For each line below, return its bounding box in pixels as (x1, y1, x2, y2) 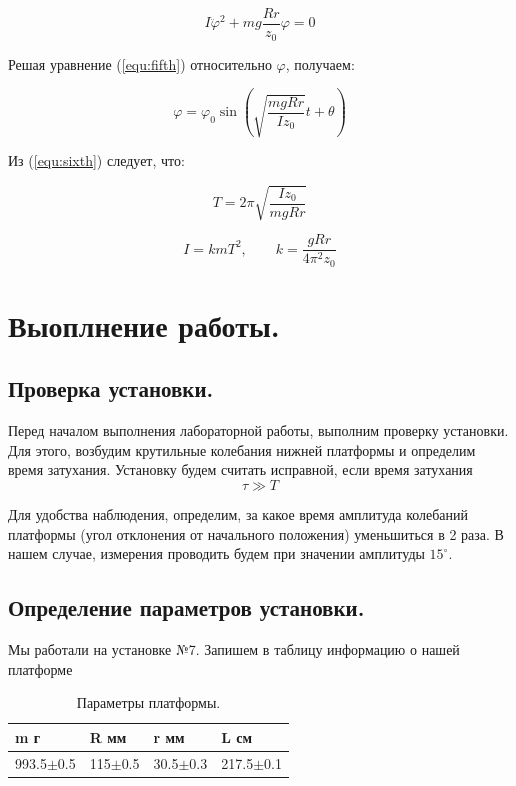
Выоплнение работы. (8, 304, 280, 345)
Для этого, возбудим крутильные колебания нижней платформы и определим (8, 439, 476, 460)
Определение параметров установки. (8, 592, 365, 623)
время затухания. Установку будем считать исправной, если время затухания (8, 459, 473, 480)
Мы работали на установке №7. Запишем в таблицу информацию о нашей (8, 639, 460, 660)
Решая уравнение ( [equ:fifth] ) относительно (8, 53, 272, 74)
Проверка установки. (8, 373, 214, 404)
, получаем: (285, 53, 355, 74)
